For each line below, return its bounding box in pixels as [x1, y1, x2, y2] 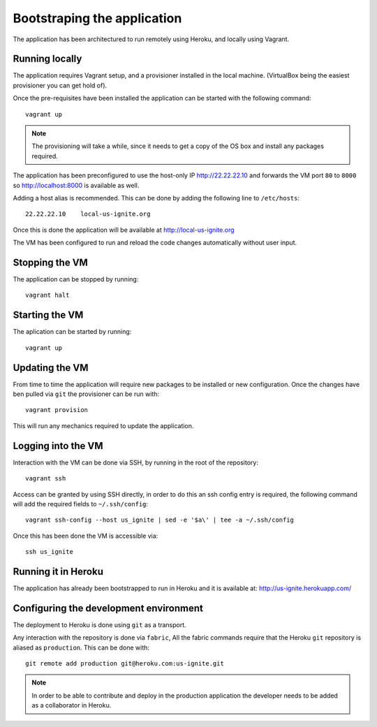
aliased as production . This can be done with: [13, 643, 150, 652]
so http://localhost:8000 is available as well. [13, 181, 140, 189]
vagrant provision [25, 406, 89, 414]
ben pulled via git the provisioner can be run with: [13, 390, 160, 398]
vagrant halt [25, 291, 70, 300]
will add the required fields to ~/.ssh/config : [13, 499, 149, 508]
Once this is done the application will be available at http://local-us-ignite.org [13, 226, 235, 234]
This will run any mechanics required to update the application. [13, 421, 194, 429]
